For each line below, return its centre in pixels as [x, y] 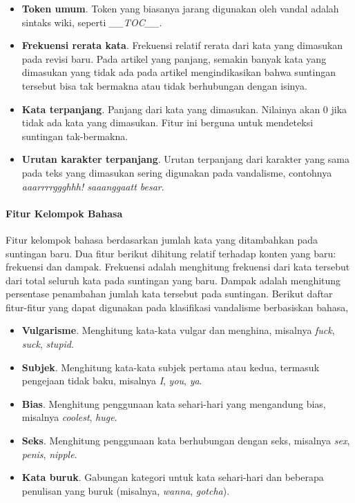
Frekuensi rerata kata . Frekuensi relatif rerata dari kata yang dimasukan [182, 45]
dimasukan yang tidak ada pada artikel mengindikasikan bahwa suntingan [179, 72]
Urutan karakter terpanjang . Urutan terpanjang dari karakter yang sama [186, 159]
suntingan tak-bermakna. [75, 136]
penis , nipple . [49, 454]
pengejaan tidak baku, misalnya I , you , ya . [112, 381]
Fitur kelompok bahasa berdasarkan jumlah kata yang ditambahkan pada [162, 239]
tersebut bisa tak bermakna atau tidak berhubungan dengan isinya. [164, 85]
